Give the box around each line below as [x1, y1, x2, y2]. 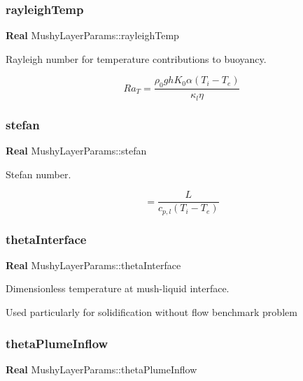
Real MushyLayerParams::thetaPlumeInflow [6, 361, 197, 376]
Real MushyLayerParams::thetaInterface [6, 257, 181, 272]
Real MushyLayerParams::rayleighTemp [6, 28, 179, 43]
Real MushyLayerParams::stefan [6, 143, 147, 157]
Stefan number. [6, 166, 71, 181]
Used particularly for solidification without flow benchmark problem [6, 305, 297, 319]
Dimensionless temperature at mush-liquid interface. [6, 281, 230, 296]
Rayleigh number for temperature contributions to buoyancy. [6, 51, 267, 66]
